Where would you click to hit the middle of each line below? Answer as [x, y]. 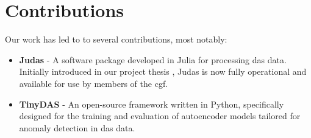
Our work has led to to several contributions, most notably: [116, 39]
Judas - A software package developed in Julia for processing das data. [153, 59]
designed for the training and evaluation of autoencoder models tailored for [160, 116]
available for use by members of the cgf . [94, 83]
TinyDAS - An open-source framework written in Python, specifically [152, 104]
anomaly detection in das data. [77, 127]
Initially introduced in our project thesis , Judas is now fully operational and [163, 71]
